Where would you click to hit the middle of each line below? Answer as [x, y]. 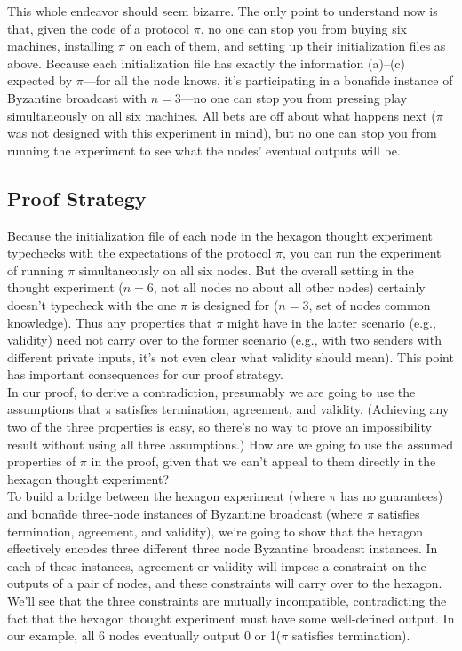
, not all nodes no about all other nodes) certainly [289, 287]
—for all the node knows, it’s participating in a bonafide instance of [268, 80]
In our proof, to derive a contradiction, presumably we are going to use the [211, 391]
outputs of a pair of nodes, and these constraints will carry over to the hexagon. [225, 583]
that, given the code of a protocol [98, 28]
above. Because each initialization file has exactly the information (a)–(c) [206, 63]
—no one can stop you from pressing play [294, 97]
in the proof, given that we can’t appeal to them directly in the [263, 461]
